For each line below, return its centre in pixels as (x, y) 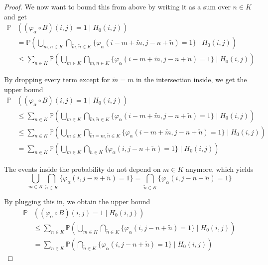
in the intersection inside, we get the (191, 79)
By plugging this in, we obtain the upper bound (77, 201)
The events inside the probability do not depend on (82, 169)
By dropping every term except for (57, 79)
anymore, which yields (220, 169)
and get (15, 16)
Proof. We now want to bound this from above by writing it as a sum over (117, 6)
